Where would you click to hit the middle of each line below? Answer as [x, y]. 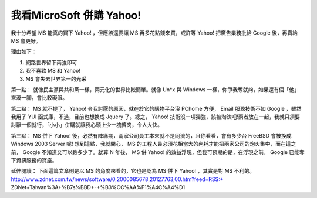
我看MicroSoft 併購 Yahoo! [76, 15]
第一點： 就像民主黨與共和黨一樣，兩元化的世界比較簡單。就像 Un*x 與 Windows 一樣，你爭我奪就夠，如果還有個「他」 [155, 89]
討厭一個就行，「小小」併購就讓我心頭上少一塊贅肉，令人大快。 [87, 125]
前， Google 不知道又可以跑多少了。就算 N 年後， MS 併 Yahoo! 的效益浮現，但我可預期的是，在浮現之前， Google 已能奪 [158, 152]
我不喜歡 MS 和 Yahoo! [53, 71]
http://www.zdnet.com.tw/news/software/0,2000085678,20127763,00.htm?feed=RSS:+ [117, 179]
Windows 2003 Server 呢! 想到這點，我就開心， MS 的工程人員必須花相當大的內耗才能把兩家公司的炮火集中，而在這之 [154, 144]
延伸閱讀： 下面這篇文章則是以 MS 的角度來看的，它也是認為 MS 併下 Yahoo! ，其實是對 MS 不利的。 [133, 171]
